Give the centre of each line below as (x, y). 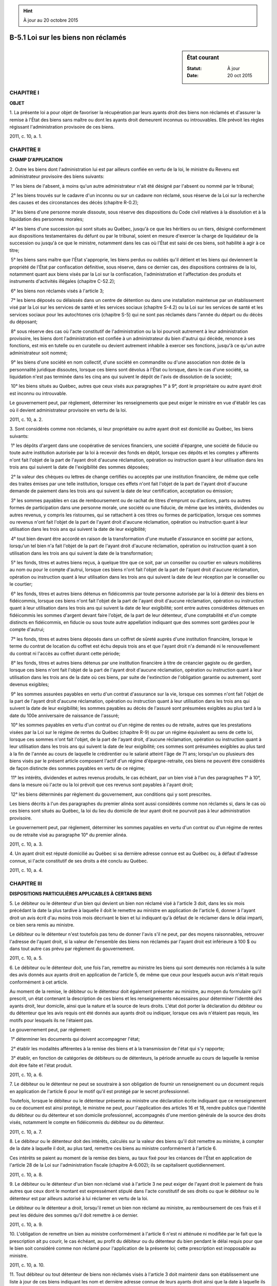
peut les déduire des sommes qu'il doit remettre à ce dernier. (74, 1215)
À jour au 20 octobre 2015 (51, 20)
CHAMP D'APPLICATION (36, 160)
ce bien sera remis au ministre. (42, 925)
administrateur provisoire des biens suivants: (57, 176)
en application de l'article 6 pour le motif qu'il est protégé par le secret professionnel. (100, 1091)
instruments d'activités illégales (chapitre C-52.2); (62, 281)
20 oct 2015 (240, 75)
